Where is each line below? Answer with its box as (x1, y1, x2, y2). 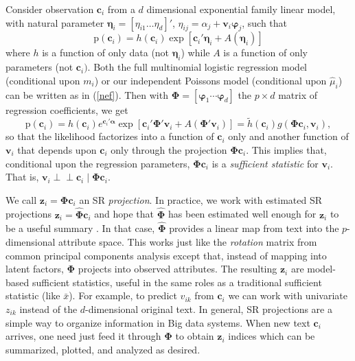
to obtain (175, 329, 214, 343)
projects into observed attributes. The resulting (78, 261, 277, 276)
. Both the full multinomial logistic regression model (87, 60, 308, 74)
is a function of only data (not (42, 45, 170, 60)
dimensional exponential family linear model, (146, 2, 336, 16)
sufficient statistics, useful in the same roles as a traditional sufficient (32, 275, 322, 289)
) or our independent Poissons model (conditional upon (94, 73, 327, 87)
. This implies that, (246, 142, 327, 156)
